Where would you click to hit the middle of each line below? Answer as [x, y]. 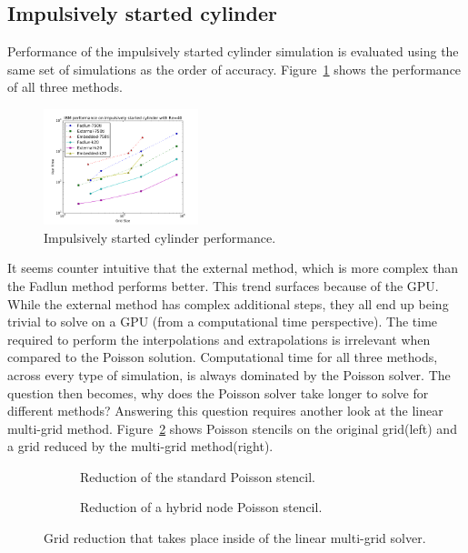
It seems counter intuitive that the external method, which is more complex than [233, 268]
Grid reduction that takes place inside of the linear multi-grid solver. [235, 538]
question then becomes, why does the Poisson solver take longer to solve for [218, 392]
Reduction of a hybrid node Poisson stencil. [201, 507]
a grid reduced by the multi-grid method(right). [140, 446]
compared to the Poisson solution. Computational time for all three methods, [223, 357]
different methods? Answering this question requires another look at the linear [225, 411]
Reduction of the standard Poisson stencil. [198, 476]
